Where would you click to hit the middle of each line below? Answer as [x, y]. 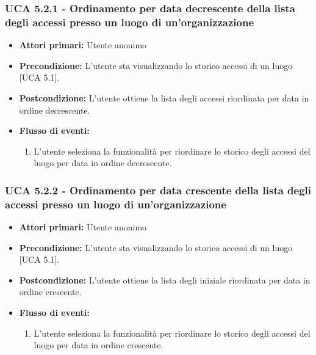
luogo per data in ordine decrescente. [103, 163]
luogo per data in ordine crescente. [99, 345]
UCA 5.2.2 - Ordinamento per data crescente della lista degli [158, 190]
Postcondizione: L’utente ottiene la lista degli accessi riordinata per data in [164, 97]
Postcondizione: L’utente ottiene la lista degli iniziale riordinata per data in [165, 280]
